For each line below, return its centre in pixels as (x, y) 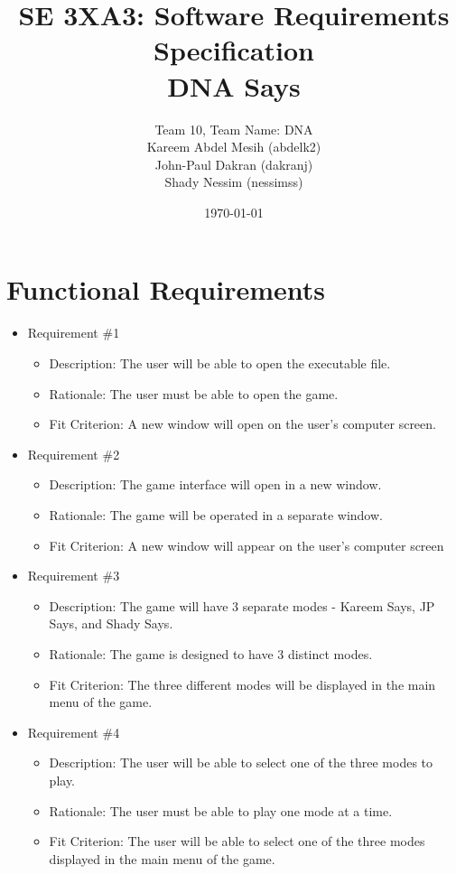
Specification (234, 50)
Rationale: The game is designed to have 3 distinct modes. (211, 653)
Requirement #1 (74, 333)
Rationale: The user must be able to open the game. (194, 393)
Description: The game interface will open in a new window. (215, 484)
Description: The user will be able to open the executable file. (220, 363)
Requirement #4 (74, 732)
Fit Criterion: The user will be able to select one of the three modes (237, 841)
